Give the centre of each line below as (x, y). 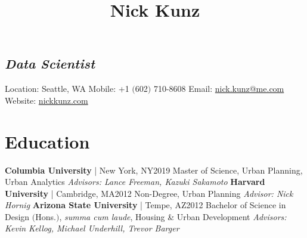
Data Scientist (50, 64)
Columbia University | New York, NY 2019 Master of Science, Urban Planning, (154, 170)
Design (17, 216)
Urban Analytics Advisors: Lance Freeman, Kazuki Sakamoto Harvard (135, 182)
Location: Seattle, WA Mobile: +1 (67, 89)
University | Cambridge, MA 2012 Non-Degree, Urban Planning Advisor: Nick (149, 193)
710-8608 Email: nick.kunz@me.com (219, 89)
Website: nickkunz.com (46, 100)
